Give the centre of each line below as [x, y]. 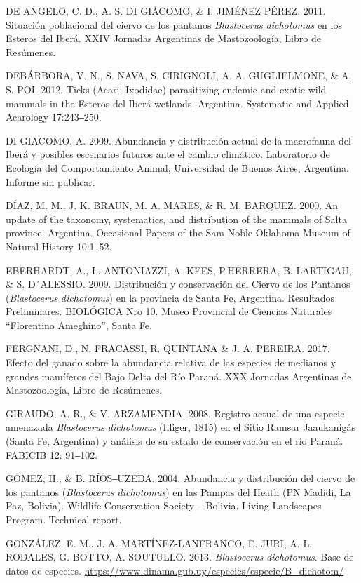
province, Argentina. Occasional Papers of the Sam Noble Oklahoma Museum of [178, 233]
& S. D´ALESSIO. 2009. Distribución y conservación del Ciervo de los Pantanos [178, 284]
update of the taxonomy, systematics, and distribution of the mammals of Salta [176, 219]
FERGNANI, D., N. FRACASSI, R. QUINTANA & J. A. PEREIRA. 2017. [168, 348]
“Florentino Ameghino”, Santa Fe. [79, 324]
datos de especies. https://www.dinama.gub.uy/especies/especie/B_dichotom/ [175, 570]
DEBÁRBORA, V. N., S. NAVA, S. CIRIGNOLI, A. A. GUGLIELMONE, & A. [179, 75]
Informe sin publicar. [50, 181]
